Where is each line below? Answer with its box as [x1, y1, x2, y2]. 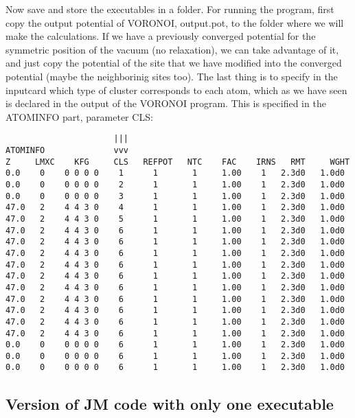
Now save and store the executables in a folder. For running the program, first [5, 2, 334, 16]
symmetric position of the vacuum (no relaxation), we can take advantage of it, [5, 42, 339, 56]
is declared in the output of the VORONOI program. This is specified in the [5, 96, 326, 111]
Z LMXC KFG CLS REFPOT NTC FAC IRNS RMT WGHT [5, 156, 350, 167]
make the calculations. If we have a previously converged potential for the [5, 29, 316, 43]
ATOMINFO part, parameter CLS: [5, 109, 153, 124]
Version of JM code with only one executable [5, 393, 334, 414]
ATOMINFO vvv [5, 146, 128, 155]
